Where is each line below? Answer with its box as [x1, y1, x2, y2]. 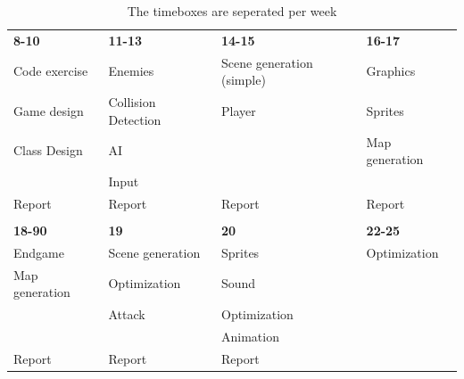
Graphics [366, 62, 416, 80]
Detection [108, 110, 162, 128]
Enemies [108, 62, 154, 80]
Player [220, 101, 256, 119]
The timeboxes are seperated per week [127, 2, 337, 20]
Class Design [13, 141, 83, 160]
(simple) [220, 70, 266, 89]
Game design [13, 101, 84, 119]
